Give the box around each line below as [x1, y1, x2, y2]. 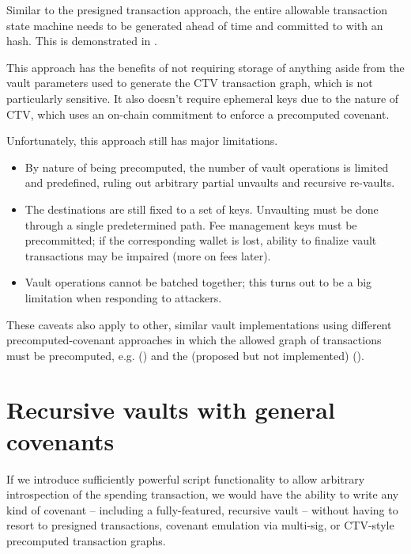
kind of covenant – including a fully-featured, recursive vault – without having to [6, 501, 398, 518]
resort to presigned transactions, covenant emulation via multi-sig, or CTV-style [6, 517, 394, 533]
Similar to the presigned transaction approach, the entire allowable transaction [6, 2, 387, 17]
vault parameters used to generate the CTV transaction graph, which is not [6, 74, 373, 91]
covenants [6, 424, 115, 457]
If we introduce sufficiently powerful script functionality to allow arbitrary [6, 470, 365, 487]
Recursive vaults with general [6, 393, 335, 426]
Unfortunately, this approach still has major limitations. [6, 132, 278, 149]
